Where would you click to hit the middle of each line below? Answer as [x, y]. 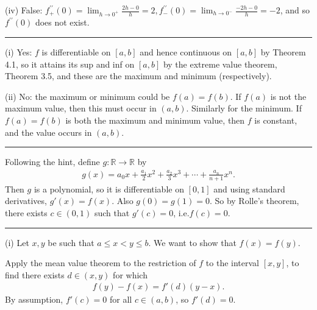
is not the [288, 96]
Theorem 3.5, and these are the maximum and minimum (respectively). [138, 76]
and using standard [249, 188]
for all [121, 299]
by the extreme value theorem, [220, 64]
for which [130, 274]
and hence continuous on [186, 52]
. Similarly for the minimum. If [244, 108]
